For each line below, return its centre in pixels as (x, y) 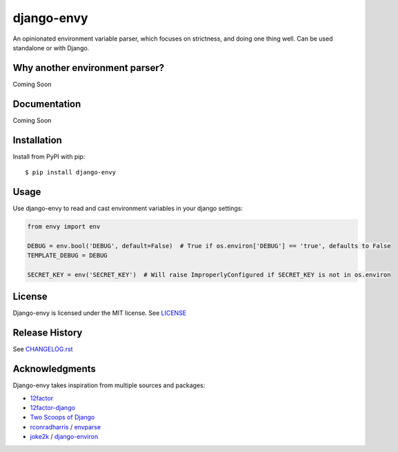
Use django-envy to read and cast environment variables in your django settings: (128, 208)
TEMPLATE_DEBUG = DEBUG (68, 256)
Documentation (47, 104)
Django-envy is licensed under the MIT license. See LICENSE (100, 313)
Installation (37, 140)
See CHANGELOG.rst (43, 349)
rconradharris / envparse (66, 427)
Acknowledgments (54, 369)
